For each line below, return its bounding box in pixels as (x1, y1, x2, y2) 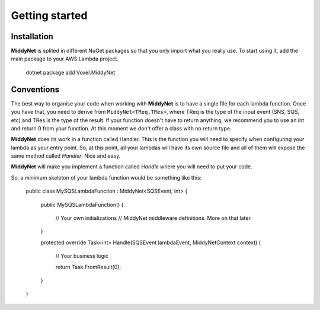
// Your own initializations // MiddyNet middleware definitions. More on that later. (55, 215, 252, 222)
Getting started (11, 9, 88, 22)
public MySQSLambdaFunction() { (40, 201, 124, 208)
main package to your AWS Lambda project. (11, 55, 119, 62)
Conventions (11, 84, 60, 94)
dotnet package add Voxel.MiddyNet (25, 69, 116, 76)
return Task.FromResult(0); (55, 263, 121, 270)
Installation (11, 31, 53, 41)
